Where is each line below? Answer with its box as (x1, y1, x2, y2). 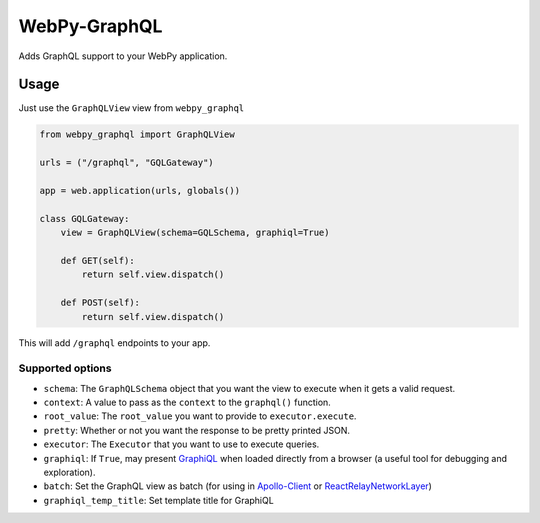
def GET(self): (60, 255, 135, 266)
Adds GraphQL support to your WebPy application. (18, 50, 228, 62)
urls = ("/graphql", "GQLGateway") (39, 157, 214, 169)
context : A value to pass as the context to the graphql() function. (43, 396, 332, 409)
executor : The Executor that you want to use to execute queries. (43, 438, 320, 450)
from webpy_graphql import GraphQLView (39, 129, 235, 140)
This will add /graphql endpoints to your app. (18, 336, 211, 349)
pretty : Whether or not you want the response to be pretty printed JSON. (43, 424, 350, 436)
